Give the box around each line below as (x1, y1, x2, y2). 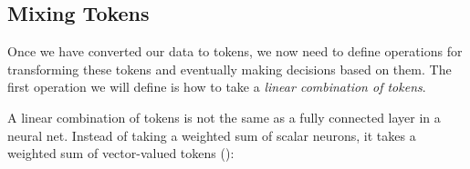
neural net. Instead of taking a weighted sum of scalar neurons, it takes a (7, 125, 416, 144)
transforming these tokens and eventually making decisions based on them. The (7, 59, 452, 78)
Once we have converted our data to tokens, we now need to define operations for (7, 42, 463, 61)
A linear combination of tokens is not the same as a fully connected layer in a (7, 107, 441, 126)
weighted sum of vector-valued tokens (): (7, 144, 235, 163)
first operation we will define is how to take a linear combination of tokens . (7, 77, 426, 96)
